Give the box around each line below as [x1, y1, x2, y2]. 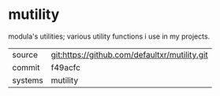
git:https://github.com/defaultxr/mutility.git [50, 49, 209, 60]
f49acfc [50, 61, 81, 72]
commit [12, 61, 40, 72]
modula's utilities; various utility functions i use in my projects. [8, 31, 211, 41]
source [12, 49, 38, 60]
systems [12, 75, 43, 86]
